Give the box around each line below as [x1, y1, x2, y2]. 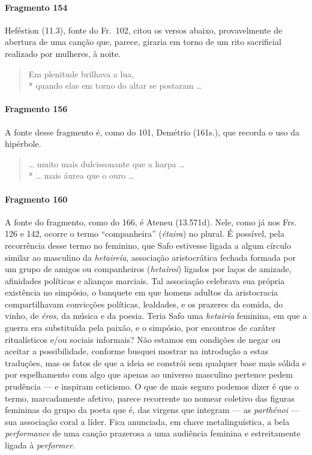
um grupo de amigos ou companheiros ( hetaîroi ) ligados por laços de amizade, [5, 263, 292, 275]
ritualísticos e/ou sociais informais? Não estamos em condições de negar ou [5, 333, 281, 345]
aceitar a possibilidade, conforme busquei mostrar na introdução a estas [5, 345, 268, 357]
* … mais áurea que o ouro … [28, 169, 134, 182]
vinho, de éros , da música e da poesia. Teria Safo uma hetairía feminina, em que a [5, 309, 307, 322]
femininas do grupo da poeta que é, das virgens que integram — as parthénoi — [5, 403, 299, 416]
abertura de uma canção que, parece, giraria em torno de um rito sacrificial [5, 35, 281, 48]
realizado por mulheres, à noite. [5, 47, 121, 59]
